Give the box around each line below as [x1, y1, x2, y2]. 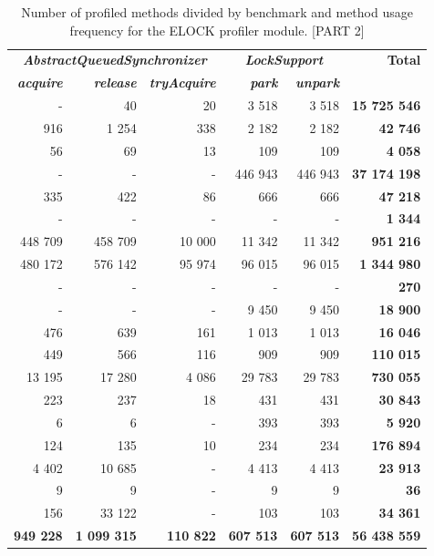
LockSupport [244, 50, 324, 69]
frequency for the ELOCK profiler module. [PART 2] [69, 20, 365, 39]
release [93, 73, 137, 92]
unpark [295, 73, 340, 92]
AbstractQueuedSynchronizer [23, 50, 207, 69]
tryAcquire [149, 73, 216, 92]
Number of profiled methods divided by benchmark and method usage [21, 3, 413, 21]
